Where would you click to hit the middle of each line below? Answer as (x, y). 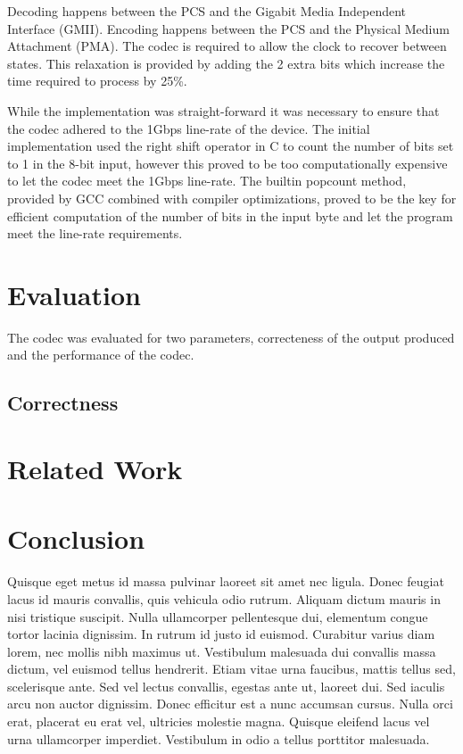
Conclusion (76, 539)
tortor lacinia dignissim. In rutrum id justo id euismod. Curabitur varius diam (221, 634)
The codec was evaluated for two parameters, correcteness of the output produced (231, 337)
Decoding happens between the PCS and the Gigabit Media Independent (207, 11)
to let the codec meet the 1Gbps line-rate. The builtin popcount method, (207, 181)
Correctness (63, 403)
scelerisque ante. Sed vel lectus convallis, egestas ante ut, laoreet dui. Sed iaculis (226, 686)
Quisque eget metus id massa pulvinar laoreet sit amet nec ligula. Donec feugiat (226, 581)
